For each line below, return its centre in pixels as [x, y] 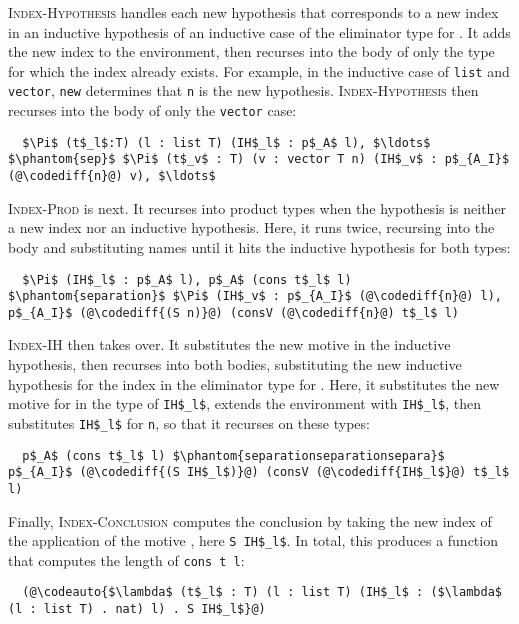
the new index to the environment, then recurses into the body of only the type [251, 51]
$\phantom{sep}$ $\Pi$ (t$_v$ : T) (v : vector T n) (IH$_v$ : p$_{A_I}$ [259, 159]
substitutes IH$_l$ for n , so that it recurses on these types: [189, 422]
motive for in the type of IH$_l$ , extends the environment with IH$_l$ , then [245, 403]
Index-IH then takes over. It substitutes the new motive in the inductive [229, 344]
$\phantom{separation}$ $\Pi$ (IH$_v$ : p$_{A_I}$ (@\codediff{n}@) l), [255, 296]
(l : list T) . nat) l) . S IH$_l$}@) [137, 609]
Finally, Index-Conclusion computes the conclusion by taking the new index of [250, 520]
